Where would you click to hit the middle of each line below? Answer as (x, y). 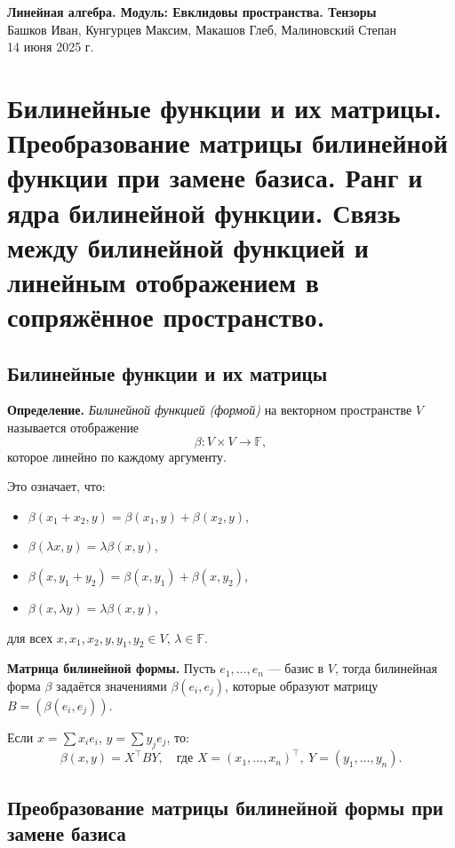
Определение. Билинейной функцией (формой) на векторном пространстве (210, 410)
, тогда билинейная (386, 668)
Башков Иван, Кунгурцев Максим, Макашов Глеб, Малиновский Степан (202, 29)
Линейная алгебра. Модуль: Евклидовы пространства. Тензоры (192, 12)
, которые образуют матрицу (302, 686)
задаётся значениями (112, 686)
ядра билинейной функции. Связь (204, 212)
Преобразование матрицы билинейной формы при (225, 807)
